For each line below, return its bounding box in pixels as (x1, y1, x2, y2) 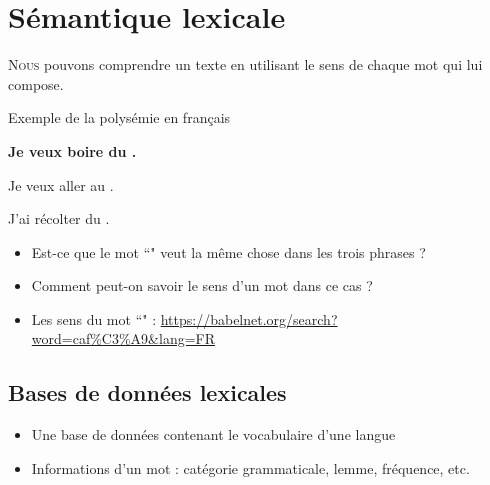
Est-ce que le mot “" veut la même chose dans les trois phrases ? (31, 241, 426, 262)
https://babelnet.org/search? (160, 308, 338, 329)
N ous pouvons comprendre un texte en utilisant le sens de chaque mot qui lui (8, 54, 483, 75)
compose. (8, 73, 64, 94)
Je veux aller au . (8, 174, 114, 195)
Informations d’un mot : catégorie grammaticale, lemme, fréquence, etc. (31, 457, 470, 478)
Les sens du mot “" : (31, 308, 157, 329)
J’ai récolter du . (8, 208, 110, 229)
